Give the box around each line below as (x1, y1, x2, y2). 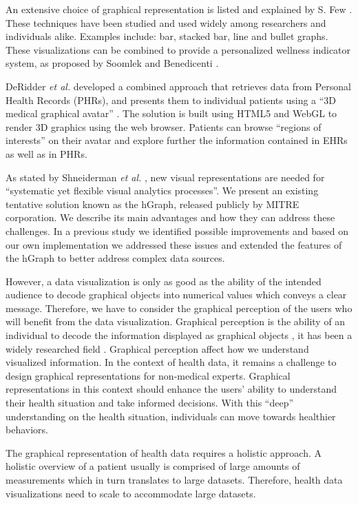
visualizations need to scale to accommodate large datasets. (6, 486, 256, 500)
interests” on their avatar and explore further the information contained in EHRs (6, 133, 348, 147)
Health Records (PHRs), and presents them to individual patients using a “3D (6, 92, 337, 107)
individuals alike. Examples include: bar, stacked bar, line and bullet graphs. (6, 29, 328, 43)
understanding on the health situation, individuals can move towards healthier (6, 409, 336, 423)
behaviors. (6, 422, 48, 437)
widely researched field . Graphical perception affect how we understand (6, 341, 309, 355)
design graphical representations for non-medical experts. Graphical (6, 368, 291, 382)
